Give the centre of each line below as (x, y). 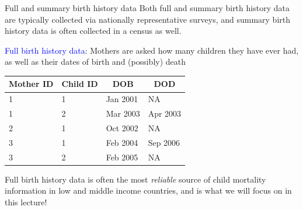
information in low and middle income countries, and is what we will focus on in (148, 190)
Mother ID (31, 84)
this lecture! (26, 202)
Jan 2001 (122, 99)
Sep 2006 (164, 142)
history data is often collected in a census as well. (93, 31)
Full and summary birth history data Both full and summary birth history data (147, 8)
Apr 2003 (165, 113)
